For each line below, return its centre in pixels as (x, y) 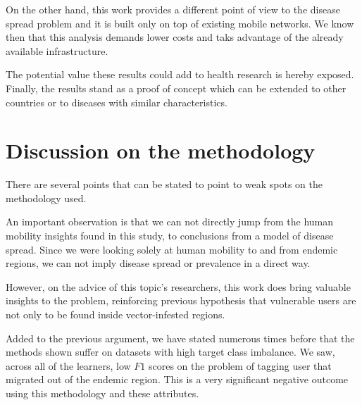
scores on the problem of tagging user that (240, 365)
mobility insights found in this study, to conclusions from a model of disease (170, 236)
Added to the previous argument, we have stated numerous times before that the (180, 338)
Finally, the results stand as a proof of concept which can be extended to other (176, 88)
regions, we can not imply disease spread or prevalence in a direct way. (158, 263)
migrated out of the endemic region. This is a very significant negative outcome (177, 379)
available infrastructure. (57, 50)
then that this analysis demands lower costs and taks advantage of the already (175, 37)
